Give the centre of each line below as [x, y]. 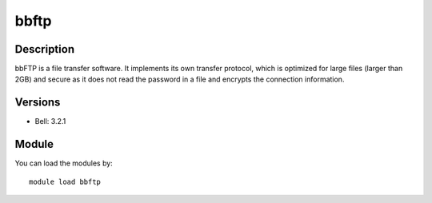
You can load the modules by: [64, 163]
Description [45, 49]
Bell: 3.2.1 [50, 121]
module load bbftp [65, 181]
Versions [38, 103]
